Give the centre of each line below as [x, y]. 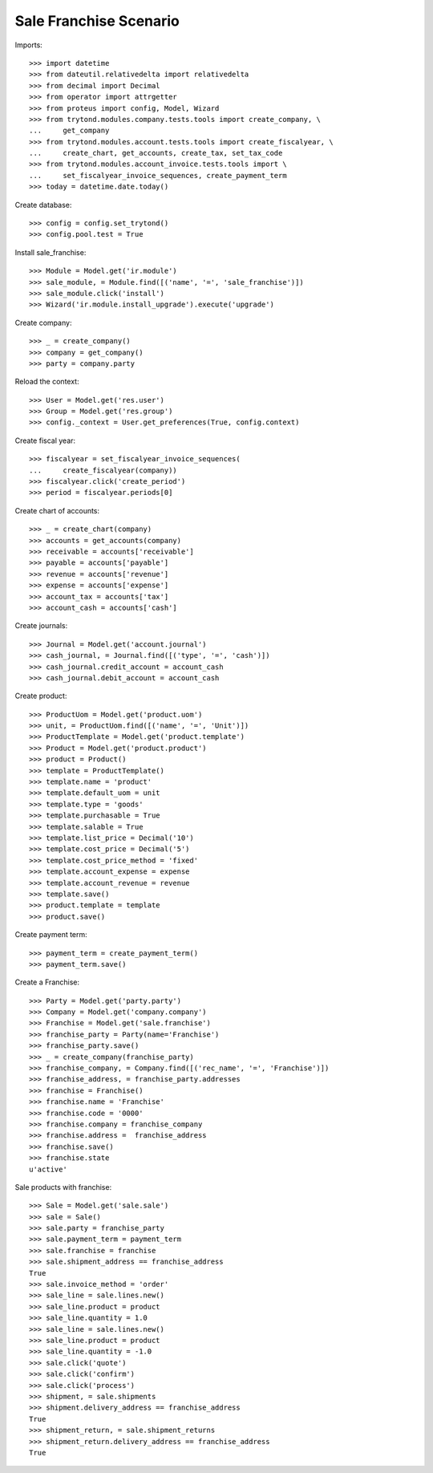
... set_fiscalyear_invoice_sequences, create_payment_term [158, 175]
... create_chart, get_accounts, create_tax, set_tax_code [156, 153]
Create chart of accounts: [57, 510]
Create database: [43, 205]
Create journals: [41, 626]
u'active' [48, 1169]
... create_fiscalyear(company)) [103, 470]
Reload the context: [47, 382]
